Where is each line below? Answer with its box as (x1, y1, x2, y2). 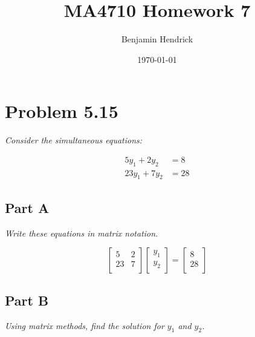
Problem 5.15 (5, 99, 118, 123)
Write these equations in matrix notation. (5, 226, 158, 239)
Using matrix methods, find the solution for (5, 319, 164, 332)
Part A (5, 198, 50, 217)
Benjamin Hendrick (121, 33, 193, 45)
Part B (5, 290, 49, 309)
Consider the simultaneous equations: (5, 134, 143, 146)
